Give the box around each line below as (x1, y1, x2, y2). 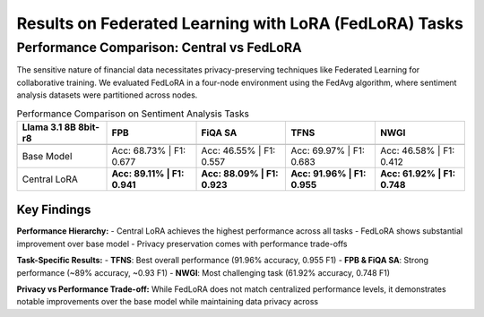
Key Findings (16, 202, 91, 218)
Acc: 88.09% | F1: (201, 167, 279, 179)
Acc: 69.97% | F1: (290, 144, 365, 157)
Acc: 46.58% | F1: (379, 144, 455, 157)
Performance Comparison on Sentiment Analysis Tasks (16, 107, 250, 120)
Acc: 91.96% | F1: (290, 167, 367, 179)
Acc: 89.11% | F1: (111, 167, 185, 179)
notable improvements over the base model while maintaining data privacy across (16, 296, 318, 307)
